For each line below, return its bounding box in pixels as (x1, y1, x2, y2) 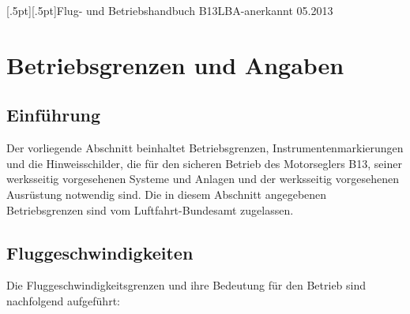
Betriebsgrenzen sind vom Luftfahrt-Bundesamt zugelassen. (6, 201, 294, 218)
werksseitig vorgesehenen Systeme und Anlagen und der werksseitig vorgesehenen (6, 170, 399, 187)
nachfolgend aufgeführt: (6, 292, 120, 308)
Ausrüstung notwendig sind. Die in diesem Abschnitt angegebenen (6, 185, 327, 202)
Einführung (6, 103, 101, 127)
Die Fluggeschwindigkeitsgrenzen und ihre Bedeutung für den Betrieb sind (6, 277, 367, 293)
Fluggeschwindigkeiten (6, 240, 194, 264)
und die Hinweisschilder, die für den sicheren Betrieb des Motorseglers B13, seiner (6, 155, 402, 171)
